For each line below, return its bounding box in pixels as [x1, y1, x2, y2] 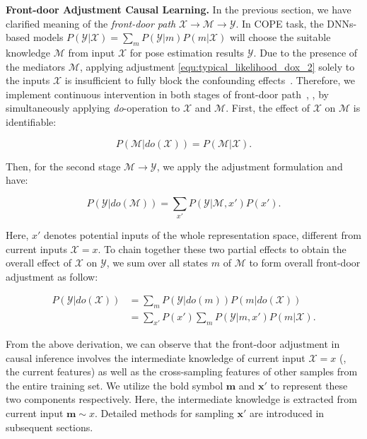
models [33, 30, 64, 45]
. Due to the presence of [253, 45, 358, 59]
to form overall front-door [249, 255, 361, 270]
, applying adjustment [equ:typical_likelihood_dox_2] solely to [79, 59, 355, 74]
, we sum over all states [106, 255, 209, 270]
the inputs [6, 73, 50, 88]
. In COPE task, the [235, 16, 324, 30]
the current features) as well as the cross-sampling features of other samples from [6, 364, 358, 379]
